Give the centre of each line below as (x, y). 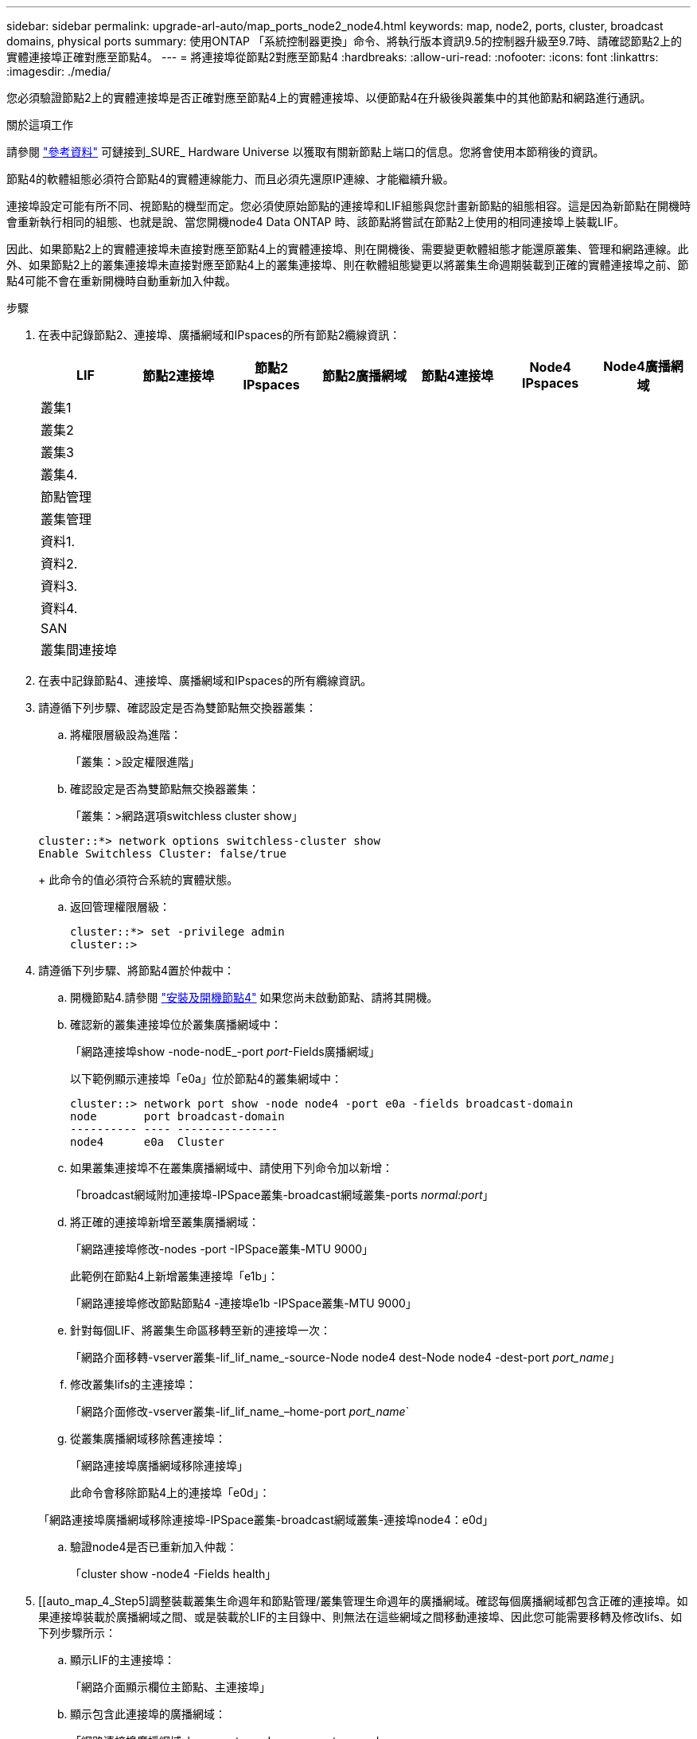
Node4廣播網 (643, 366)
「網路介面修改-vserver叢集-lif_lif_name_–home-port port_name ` (240, 1411)
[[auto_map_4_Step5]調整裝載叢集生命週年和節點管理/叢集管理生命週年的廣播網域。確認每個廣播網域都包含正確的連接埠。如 (363, 1601)
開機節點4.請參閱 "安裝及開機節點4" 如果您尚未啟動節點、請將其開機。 (254, 997)
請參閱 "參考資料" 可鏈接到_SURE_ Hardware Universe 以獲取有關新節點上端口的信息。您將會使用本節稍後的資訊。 (306, 152)
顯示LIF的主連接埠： (123, 1660)
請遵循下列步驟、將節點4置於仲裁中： (137, 970)
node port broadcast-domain (177, 1116)
